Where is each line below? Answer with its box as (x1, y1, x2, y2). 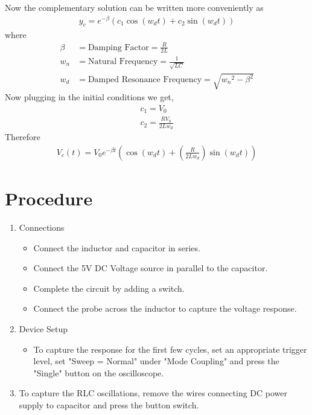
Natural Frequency (88, 57, 158, 66)
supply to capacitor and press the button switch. (19, 399, 199, 411)
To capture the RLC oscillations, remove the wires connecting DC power (19, 387, 288, 399)
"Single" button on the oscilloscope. (33, 366, 164, 379)
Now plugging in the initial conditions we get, (5, 91, 174, 103)
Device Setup (19, 323, 68, 335)
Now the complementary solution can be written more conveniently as (5, 1, 264, 13)
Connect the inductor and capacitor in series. (33, 241, 200, 254)
